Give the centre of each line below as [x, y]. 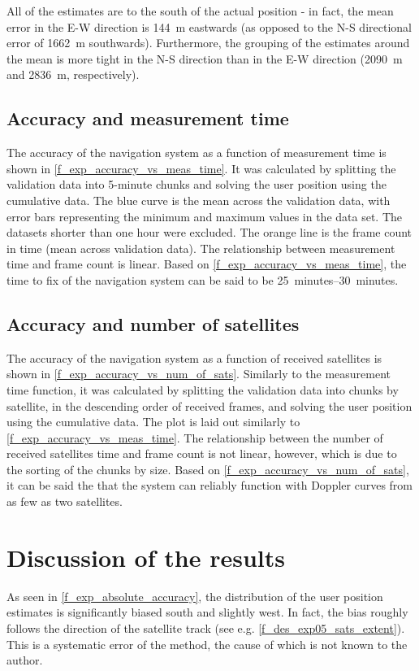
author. [25, 660]
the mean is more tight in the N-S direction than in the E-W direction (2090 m [205, 58]
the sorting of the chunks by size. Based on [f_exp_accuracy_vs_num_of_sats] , [208, 469]
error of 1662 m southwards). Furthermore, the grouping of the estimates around [208, 43]
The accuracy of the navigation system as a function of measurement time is [197, 152]
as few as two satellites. [65, 501]
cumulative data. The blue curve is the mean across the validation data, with [199, 200]
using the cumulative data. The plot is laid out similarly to [153, 422]
